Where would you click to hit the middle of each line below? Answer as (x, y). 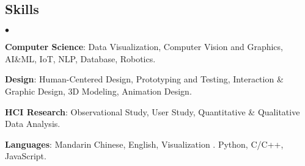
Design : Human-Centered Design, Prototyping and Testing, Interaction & (144, 79)
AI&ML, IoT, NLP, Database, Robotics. (80, 58)
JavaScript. (26, 156)
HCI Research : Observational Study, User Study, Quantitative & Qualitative (152, 111)
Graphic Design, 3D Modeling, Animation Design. (98, 91)
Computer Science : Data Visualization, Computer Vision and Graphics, (144, 47)
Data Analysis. (33, 124)
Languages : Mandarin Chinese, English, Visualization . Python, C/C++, (144, 144)
